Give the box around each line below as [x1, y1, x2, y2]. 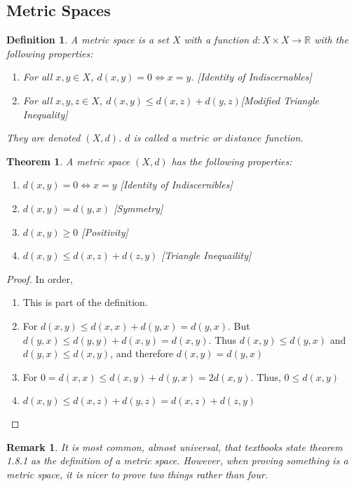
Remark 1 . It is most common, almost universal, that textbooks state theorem [6, 439, 343, 454]
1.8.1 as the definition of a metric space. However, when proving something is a [6, 453, 348, 468]
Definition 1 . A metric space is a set [6, 32, 169, 47]
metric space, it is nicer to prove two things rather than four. [6, 467, 268, 482]
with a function [184, 32, 250, 47]
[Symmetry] [114, 200, 163, 215]
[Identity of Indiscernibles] [120, 177, 233, 192]
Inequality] [22, 106, 68, 121]
